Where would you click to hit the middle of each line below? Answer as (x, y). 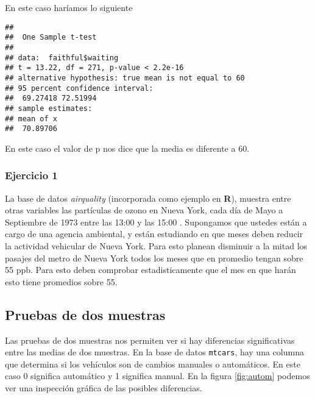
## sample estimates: (49, 108)
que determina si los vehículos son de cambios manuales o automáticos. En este (153, 364)
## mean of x (31, 119)
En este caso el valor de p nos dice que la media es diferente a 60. (127, 148)
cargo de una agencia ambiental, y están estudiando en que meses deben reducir (154, 234)
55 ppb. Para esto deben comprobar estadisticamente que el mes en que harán (150, 270)
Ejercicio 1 (31, 175)
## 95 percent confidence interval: (79, 88)
